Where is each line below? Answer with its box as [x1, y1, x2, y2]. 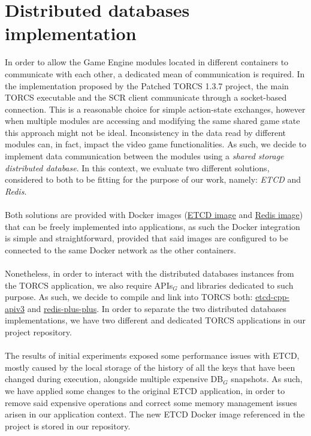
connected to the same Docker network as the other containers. [5, 243, 236, 256]
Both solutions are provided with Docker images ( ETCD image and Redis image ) [5, 208, 303, 221]
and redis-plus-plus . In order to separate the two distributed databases [27, 302, 286, 314]
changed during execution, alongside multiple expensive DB [5, 373, 224, 385]
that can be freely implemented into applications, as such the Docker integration [5, 220, 300, 232]
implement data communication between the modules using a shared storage [5, 150, 284, 162]
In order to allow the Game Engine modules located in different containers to [5, 56, 289, 68]
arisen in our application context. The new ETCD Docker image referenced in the [5, 408, 305, 420]
